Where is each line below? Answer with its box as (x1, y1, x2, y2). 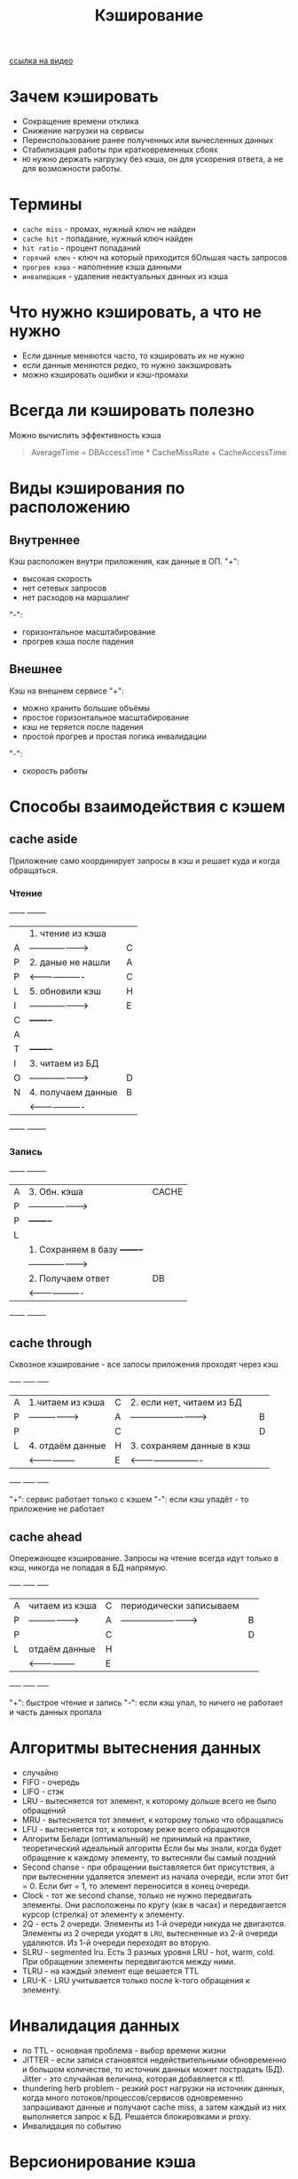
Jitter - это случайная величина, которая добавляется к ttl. (21, 2073, 246, 2084)
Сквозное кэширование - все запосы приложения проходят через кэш (9, 1359, 278, 1370)
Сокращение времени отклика (21, 116, 139, 127)
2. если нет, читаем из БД (129, 1397, 242, 1409)
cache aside (9, 832, 78, 847)
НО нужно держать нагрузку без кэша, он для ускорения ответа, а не (21, 154, 284, 164)
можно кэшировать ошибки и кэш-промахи (21, 370, 189, 380)
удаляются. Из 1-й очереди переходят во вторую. (21, 1937, 211, 1948)
